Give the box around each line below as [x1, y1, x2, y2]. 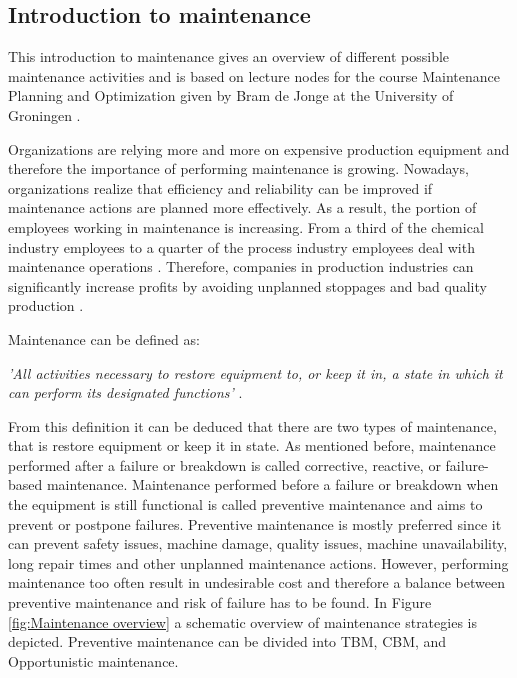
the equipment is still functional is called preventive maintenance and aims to [8, 494, 483, 515]
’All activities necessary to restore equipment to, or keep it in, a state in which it [8, 362, 503, 383]
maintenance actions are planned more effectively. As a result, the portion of [8, 197, 477, 218]
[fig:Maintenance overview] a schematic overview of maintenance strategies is [8, 611, 477, 632]
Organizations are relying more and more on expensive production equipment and [8, 138, 510, 159]
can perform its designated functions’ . [8, 382, 243, 403]
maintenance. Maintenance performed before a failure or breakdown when [46, 474, 499, 495]
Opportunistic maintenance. [8, 650, 179, 671]
